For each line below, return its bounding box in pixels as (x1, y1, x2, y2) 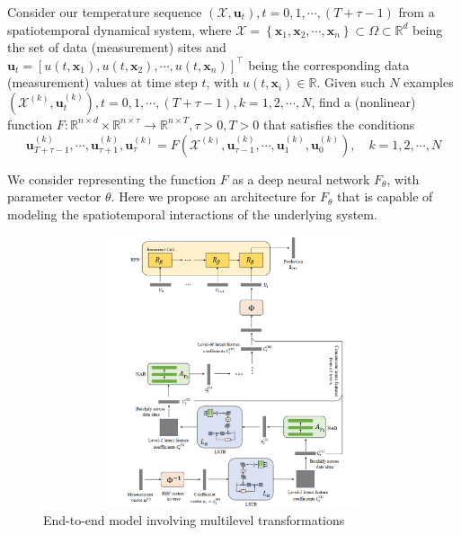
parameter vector (7, 187, 102, 206)
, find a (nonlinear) (311, 92, 416, 111)
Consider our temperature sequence (7, 3, 202, 21)
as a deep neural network (232, 169, 370, 188)
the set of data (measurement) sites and (7, 38, 226, 57)
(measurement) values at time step (7, 73, 198, 92)
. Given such (316, 73, 386, 92)
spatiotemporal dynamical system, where (7, 20, 232, 39)
